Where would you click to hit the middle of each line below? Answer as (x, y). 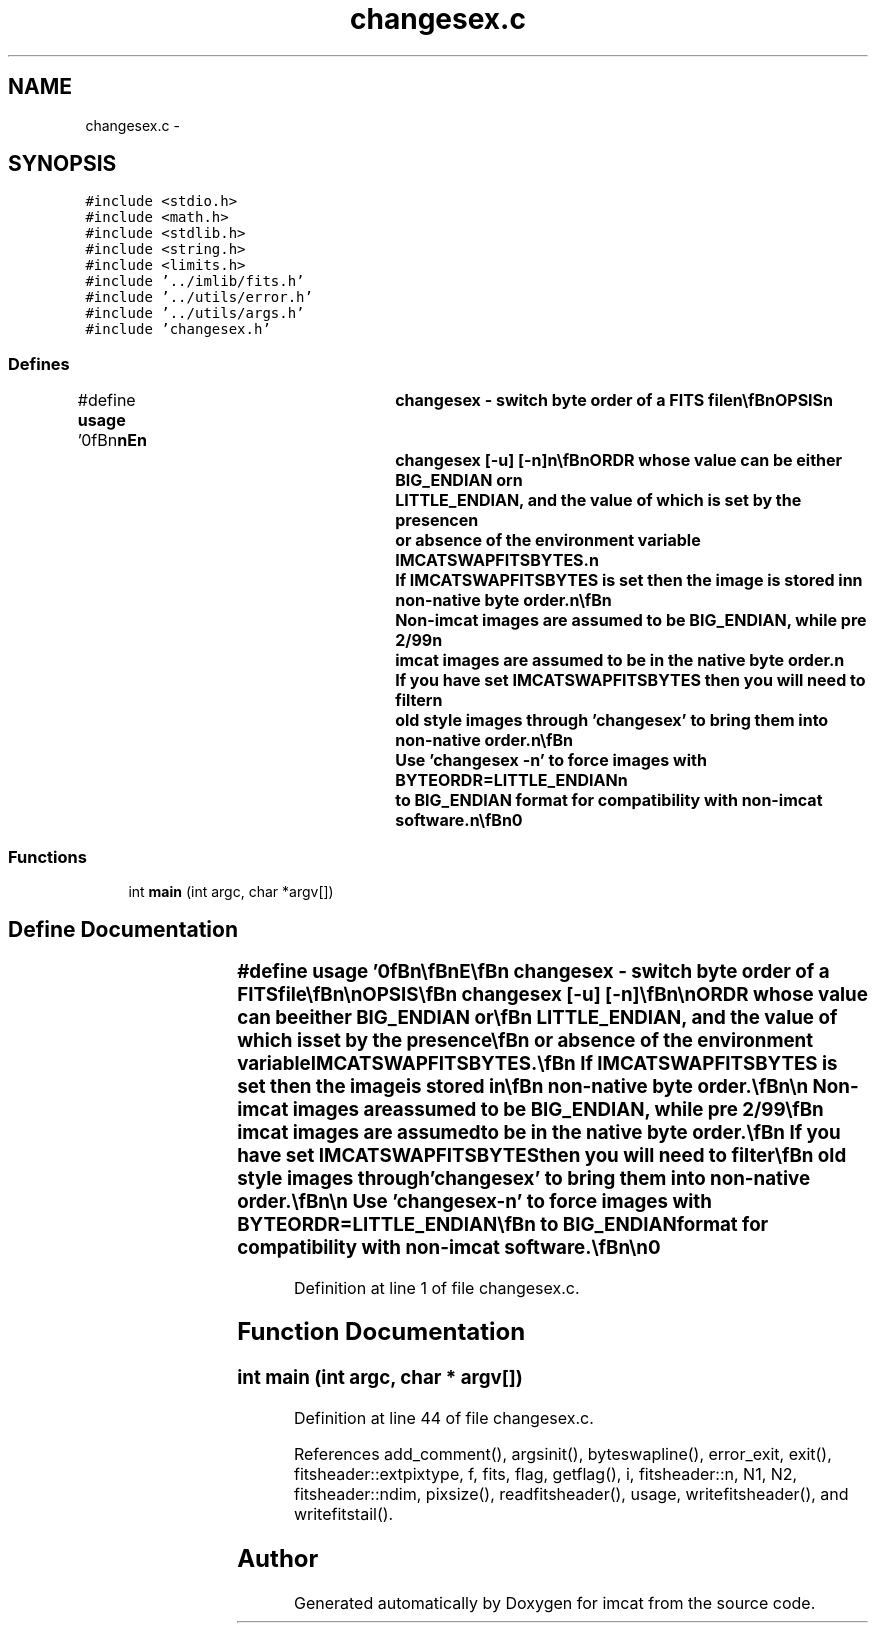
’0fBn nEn (112, 440)
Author (278, 1558)
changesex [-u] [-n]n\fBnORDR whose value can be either (619, 460)
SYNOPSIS (62, 164)
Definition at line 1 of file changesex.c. (436, 1287)
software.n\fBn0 (459, 820)
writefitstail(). (343, 1514)
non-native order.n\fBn (484, 740)
